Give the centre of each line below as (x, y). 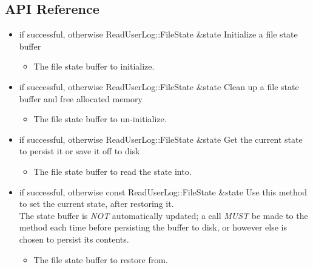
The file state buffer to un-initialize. (100, 119)
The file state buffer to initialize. (94, 66)
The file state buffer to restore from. (101, 259)
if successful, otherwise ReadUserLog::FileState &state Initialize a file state (158, 34)
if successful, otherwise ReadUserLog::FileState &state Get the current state (161, 139)
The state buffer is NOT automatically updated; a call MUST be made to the (163, 215)
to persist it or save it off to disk (79, 151)
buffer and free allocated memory (81, 98)
